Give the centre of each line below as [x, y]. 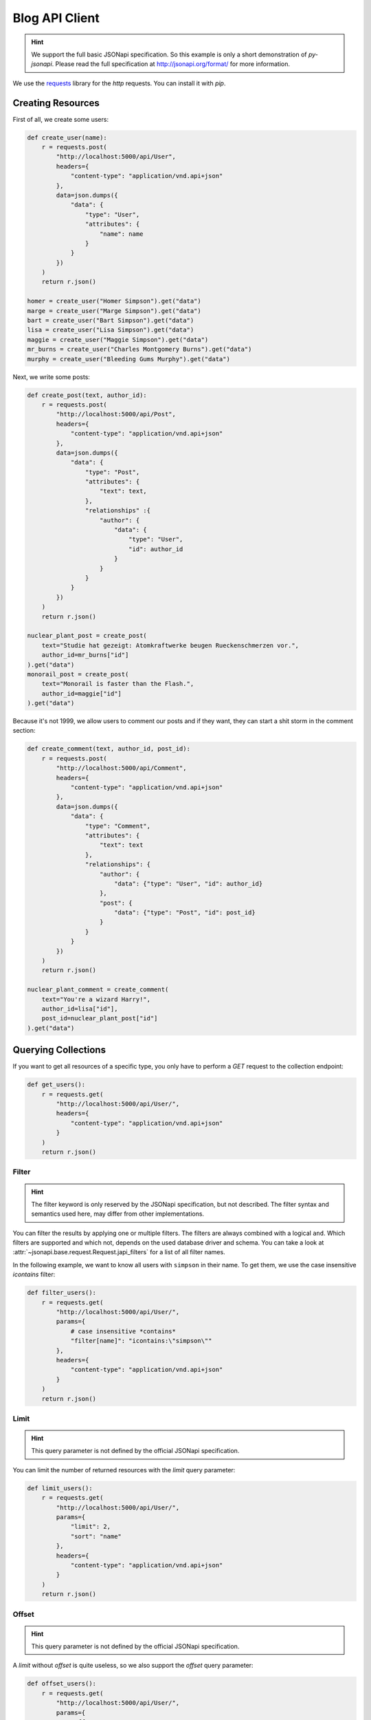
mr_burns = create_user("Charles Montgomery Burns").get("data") [139, 350]
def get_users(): [56, 1085]
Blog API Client [56, 18]
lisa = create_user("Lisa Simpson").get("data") [111, 330]
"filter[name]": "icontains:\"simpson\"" [141, 1341]
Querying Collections [59, 1050]
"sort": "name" [96, 1536]
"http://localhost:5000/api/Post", [116, 414]
